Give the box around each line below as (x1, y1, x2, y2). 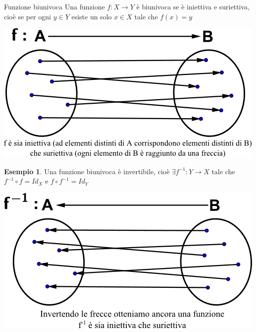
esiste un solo (71, 11, 112, 21)
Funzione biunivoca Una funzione (4, 1, 105, 11)
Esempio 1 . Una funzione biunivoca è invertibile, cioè (4, 166, 170, 176)
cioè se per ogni (4, 11, 51, 21)
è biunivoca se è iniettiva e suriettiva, (136, 1, 250, 11)
